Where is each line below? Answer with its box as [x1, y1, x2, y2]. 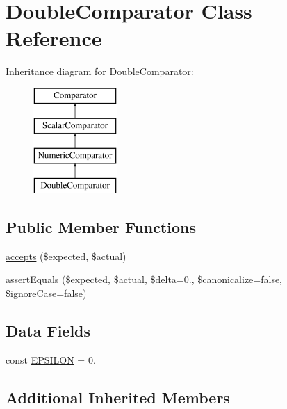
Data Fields [6, 320, 91, 342]
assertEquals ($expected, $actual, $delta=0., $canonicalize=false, [6, 272, 283, 287]
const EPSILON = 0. [6, 352, 96, 367]
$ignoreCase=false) [6, 286, 87, 300]
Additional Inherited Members [6, 386, 230, 408]
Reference [6, 24, 102, 52]
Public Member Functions [6, 216, 196, 238]
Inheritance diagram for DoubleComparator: [6, 64, 194, 79]
